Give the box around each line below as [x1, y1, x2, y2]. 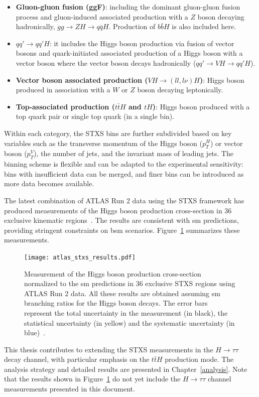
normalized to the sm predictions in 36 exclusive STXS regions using [24, 278, 235, 289]
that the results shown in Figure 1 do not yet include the [4, 373, 181, 384]
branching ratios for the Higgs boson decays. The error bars [24, 298, 208, 308]
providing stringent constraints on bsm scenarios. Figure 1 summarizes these [4, 224, 240, 235]
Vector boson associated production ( [16, 74, 148, 85]
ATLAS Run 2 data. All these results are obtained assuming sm [24, 288, 220, 298]
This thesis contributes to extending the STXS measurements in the [4, 344, 213, 354]
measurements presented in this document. [4, 383, 135, 394]
